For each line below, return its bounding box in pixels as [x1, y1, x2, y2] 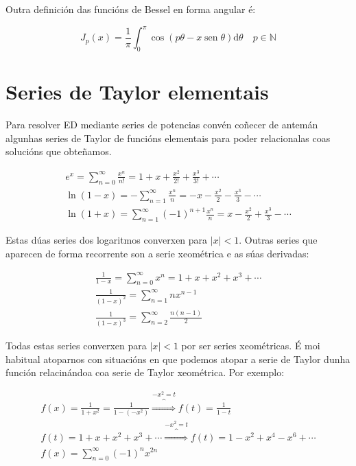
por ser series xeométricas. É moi [181, 338, 320, 353]
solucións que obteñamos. [5, 144, 112, 159]
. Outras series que [239, 232, 318, 246]
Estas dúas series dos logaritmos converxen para [5, 232, 208, 246]
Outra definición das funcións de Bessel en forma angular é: [5, 2, 256, 16]
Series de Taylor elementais [5, 78, 269, 106]
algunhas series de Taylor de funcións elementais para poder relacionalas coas [5, 130, 331, 145]
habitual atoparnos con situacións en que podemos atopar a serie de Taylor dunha [5, 351, 351, 366]
